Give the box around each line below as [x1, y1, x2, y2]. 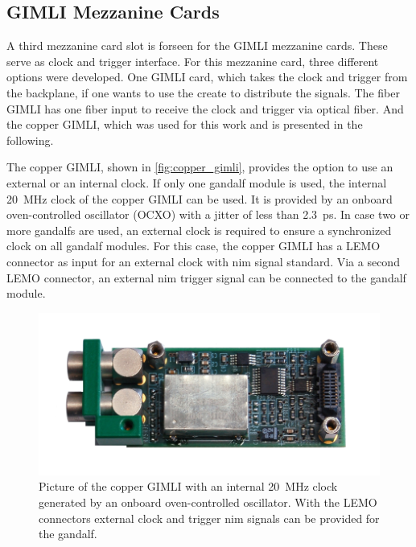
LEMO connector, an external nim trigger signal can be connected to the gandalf [6, 269, 406, 286]
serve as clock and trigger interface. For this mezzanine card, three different [6, 52, 379, 69]
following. [6, 131, 54, 148]
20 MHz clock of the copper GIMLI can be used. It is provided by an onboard [6, 190, 393, 207]
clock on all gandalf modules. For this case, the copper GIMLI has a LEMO [6, 237, 381, 254]
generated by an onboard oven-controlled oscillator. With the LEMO [39, 494, 377, 511]
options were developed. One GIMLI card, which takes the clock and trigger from [6, 68, 408, 85]
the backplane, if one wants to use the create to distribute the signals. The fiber [6, 84, 400, 101]
